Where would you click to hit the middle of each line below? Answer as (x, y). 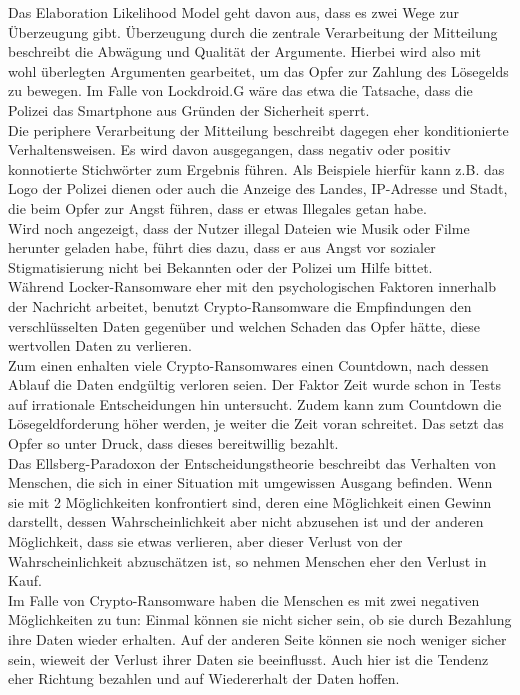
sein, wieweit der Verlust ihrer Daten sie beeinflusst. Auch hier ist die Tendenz (248, 658)
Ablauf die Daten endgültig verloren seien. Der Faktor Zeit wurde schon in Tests (255, 384)
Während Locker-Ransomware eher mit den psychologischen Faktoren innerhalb (252, 286)
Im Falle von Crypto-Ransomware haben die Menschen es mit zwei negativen (244, 599)
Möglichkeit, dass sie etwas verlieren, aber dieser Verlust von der (205, 541)
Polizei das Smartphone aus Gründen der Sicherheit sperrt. (189, 109)
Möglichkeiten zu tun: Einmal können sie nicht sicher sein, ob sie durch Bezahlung (260, 619)
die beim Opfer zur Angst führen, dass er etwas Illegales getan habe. (217, 207)
